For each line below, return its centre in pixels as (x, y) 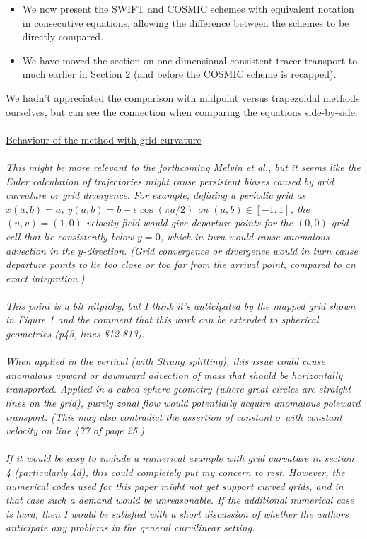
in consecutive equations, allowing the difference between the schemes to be (186, 22)
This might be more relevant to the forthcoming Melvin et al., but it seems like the (183, 167)
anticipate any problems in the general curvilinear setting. (130, 527)
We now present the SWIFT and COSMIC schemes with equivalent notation (188, 8)
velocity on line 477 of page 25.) (75, 430)
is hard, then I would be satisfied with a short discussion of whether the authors (177, 513)
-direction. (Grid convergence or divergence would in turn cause (220, 250)
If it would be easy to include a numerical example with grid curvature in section (180, 458)
